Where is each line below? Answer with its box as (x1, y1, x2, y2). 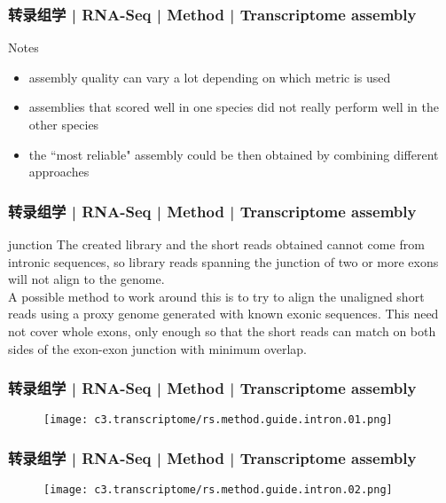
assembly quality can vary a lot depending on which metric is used (28, 67, 391, 86)
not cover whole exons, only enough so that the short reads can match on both (8, 321, 436, 340)
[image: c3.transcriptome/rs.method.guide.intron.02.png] (43, 483, 393, 497)
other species (28, 115, 99, 133)
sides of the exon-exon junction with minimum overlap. (8, 339, 307, 358)
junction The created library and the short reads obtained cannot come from (8, 235, 425, 253)
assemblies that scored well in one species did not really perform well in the (28, 98, 439, 116)
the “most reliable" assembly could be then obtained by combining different (28, 145, 439, 163)
